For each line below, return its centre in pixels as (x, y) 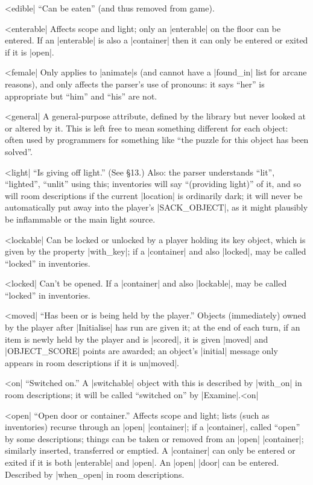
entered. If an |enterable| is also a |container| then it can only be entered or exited (156, 40)
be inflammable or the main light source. (80, 219)
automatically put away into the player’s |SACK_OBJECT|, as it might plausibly (156, 207)
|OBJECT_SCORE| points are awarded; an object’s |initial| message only (141, 351)
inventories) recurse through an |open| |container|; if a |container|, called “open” (153, 427)
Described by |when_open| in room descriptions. (95, 474)
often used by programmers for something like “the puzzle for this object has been (157, 140)
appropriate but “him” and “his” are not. (81, 96)
